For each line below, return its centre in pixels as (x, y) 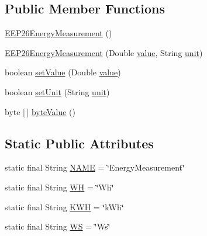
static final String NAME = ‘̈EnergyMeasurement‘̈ (95, 167)
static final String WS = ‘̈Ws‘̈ (58, 226)
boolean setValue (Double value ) (63, 72)
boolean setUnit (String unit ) (57, 91)
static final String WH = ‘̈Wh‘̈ (59, 187)
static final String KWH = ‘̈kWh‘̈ (64, 206)
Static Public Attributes (79, 143)
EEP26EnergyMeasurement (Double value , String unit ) (104, 52)
